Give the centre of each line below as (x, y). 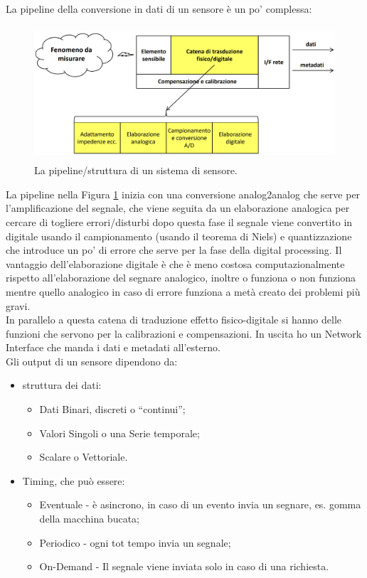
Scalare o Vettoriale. (84, 457)
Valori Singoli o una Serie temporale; (119, 433)
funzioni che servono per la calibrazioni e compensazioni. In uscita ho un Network (184, 333)
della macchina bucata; (89, 519)
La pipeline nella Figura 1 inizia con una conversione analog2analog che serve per (183, 194)
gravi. (18, 305)
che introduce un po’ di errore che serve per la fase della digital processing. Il (174, 250)
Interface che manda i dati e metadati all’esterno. (113, 347)
